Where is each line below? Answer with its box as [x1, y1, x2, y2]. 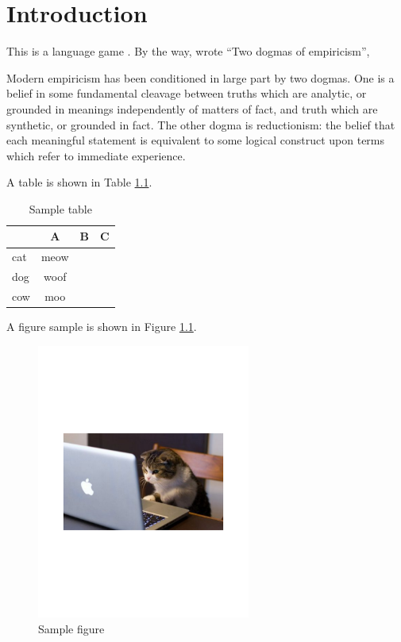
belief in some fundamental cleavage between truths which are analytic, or [6, 85, 367, 102]
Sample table [29, 200, 92, 217]
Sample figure [38, 620, 105, 636]
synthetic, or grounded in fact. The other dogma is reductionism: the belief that [6, 116, 395, 133]
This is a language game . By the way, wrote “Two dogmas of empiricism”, [6, 43, 370, 60]
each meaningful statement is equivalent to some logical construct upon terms [6, 132, 385, 148]
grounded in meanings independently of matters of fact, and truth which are [6, 100, 378, 117]
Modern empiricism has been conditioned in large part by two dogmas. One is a [6, 69, 395, 86]
